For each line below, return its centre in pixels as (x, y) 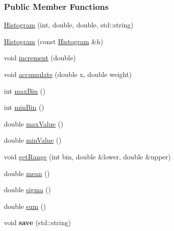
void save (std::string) (37, 222)
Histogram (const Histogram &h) (54, 41)
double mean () (27, 173)
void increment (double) (40, 58)
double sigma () (27, 190)
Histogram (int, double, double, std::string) (69, 25)
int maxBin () (25, 90)
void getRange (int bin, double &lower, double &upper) (87, 156)
